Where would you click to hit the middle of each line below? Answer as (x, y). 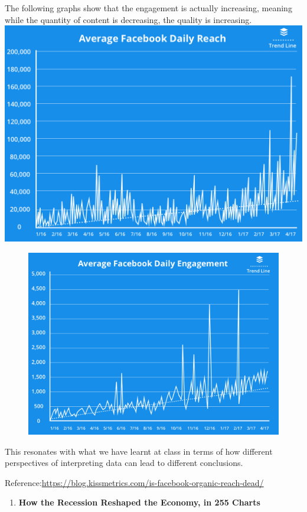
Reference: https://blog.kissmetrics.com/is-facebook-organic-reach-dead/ (134, 482)
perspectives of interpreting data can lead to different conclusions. (124, 463)
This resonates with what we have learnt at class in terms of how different (139, 451)
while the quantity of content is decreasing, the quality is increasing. (128, 19)
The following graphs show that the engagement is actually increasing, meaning (148, 8)
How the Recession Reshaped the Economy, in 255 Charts (139, 502)
